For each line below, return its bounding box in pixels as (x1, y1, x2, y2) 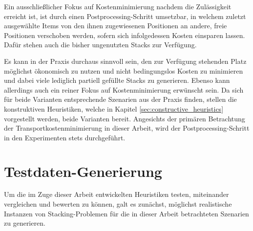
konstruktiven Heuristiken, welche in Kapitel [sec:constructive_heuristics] (4, 103, 224, 114)
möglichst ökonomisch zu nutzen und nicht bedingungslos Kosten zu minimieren (4, 65, 243, 76)
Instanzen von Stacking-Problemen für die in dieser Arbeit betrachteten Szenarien (4, 208, 249, 218)
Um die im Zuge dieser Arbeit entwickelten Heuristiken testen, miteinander (4, 189, 229, 199)
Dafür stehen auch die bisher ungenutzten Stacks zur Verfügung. (4, 39, 197, 50)
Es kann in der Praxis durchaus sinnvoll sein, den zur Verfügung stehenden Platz (4, 56, 247, 66)
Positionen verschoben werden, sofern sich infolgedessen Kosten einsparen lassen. (4, 30, 245, 40)
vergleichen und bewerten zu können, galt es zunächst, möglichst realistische (4, 199, 232, 209)
